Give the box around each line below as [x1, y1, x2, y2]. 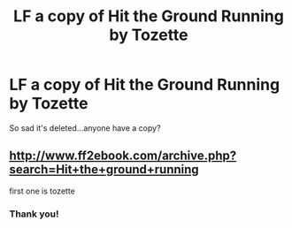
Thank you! [9, 208, 59, 220]
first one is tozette [9, 186, 75, 196]
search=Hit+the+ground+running [9, 162, 199, 178]
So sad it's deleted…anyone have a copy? [9, 122, 161, 133]
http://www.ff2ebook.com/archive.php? [9, 148, 237, 163]
